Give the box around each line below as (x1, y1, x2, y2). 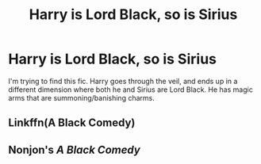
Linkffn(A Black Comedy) (8, 116, 136, 130)
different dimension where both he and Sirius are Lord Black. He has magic (8, 85, 254, 94)
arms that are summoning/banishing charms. (8, 93, 155, 102)
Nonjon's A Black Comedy (8, 143, 140, 156)
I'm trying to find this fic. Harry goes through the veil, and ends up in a (8, 76, 238, 86)
